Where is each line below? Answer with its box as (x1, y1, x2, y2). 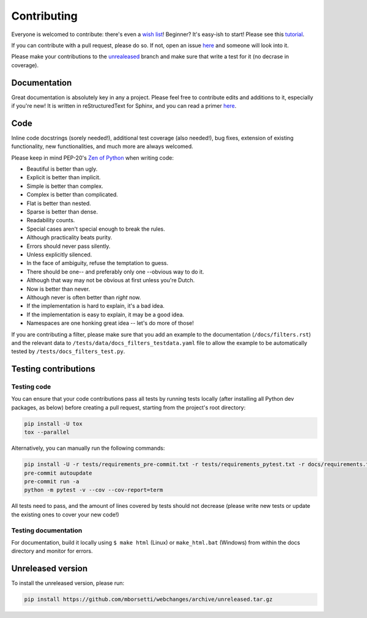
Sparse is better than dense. (26, 208, 98, 215)
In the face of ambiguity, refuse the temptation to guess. (26, 259, 169, 267)
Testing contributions (11, 364, 96, 374)
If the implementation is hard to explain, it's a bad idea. (26, 302, 165, 310)
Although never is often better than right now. (26, 294, 141, 301)
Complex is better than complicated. (26, 191, 119, 198)
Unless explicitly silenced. (26, 251, 92, 258)
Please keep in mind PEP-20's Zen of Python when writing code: (11, 154, 174, 162)
